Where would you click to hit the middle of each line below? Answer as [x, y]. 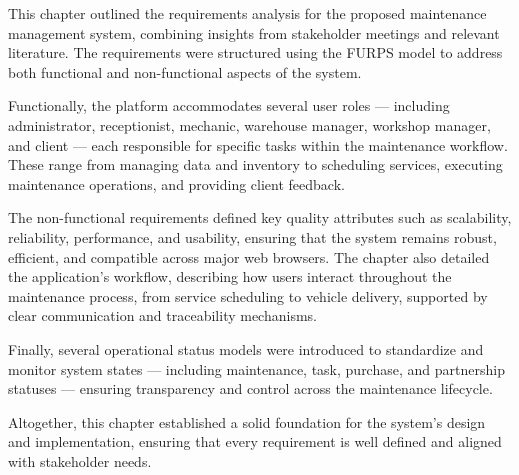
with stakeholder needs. [80, 460]
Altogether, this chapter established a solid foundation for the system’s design [247, 421]
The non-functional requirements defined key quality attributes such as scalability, [260, 217]
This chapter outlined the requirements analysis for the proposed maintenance [247, 13]
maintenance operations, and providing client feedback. [176, 183]
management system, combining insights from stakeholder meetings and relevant [254, 32]
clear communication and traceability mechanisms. [162, 315]
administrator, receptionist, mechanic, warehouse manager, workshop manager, [249, 124]
